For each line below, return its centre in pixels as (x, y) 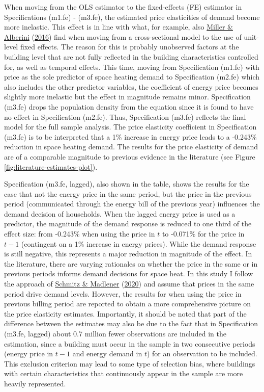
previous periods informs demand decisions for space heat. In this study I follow (129, 273)
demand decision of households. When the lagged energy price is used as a (120, 213)
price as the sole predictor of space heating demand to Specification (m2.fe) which (132, 77)
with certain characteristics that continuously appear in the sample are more (124, 373)
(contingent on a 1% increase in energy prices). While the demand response (139, 243)
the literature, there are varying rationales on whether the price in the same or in (131, 263)
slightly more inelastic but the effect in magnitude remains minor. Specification (127, 97)
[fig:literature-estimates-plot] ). (51, 166)
